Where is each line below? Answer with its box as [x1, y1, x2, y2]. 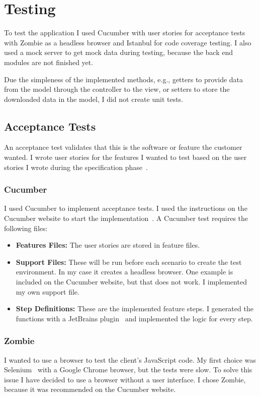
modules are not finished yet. [4, 56, 94, 67]
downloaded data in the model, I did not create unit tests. [4, 93, 184, 104]
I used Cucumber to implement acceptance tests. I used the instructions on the [4, 203, 247, 213]
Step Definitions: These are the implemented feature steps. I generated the [16, 303, 253, 314]
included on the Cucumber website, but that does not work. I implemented [16, 276, 247, 287]
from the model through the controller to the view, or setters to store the [4, 84, 230, 94]
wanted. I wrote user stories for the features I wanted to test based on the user [4, 152, 247, 162]
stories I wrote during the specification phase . [4, 161, 148, 172]
